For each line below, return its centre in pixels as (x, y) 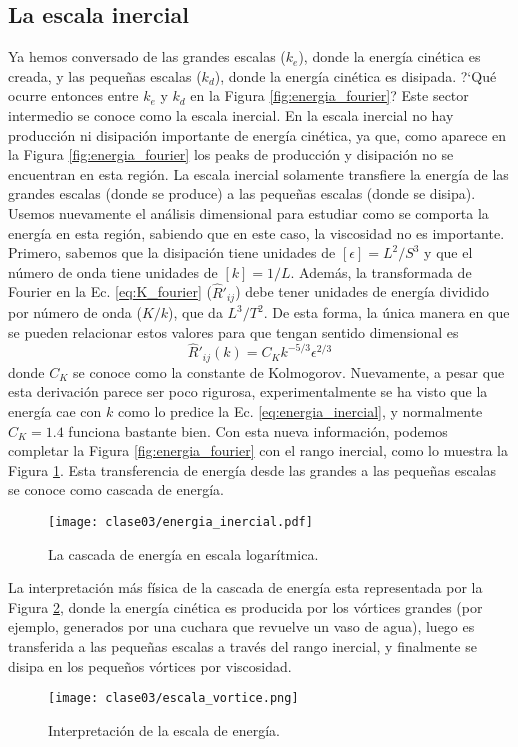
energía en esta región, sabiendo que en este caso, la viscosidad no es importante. (256, 232)
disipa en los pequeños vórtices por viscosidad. (150, 665)
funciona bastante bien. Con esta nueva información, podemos (258, 430)
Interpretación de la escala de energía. (164, 729)
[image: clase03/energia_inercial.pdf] (180, 522)
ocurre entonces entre (73, 95)
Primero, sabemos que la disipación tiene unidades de (172, 252)
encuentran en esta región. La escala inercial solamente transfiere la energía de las (258, 173)
